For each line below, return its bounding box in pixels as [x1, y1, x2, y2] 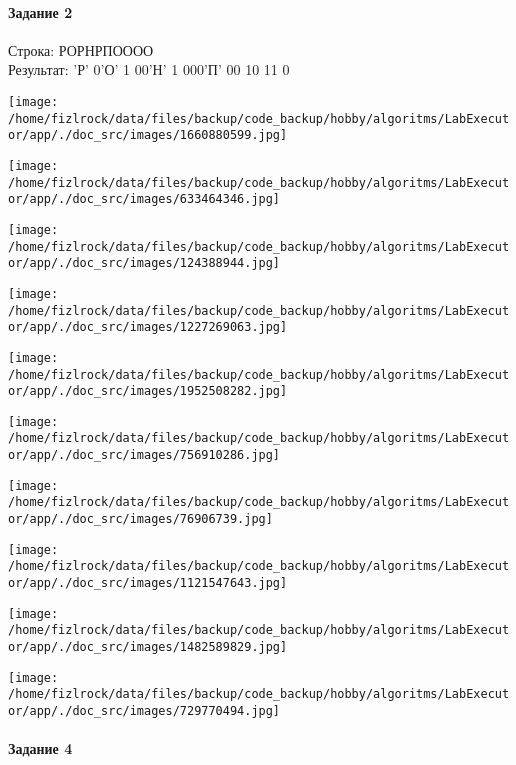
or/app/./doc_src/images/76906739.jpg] [8, 512, 273, 527]
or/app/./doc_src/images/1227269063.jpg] [8, 320, 288, 335]
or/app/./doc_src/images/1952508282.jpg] [8, 384, 288, 399]
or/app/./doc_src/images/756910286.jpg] [8, 448, 281, 463]
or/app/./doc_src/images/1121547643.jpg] [8, 576, 288, 591]
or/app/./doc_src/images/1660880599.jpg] [8, 128, 288, 143]
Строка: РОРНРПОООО [8, 39, 154, 60]
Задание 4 [8, 738, 73, 759]
